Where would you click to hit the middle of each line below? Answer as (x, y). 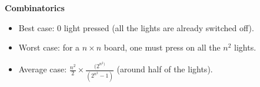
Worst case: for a (49, 47)
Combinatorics (35, 8)
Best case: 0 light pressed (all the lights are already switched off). (136, 27)
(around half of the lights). (165, 69)
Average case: (43, 69)
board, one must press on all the (162, 47)
